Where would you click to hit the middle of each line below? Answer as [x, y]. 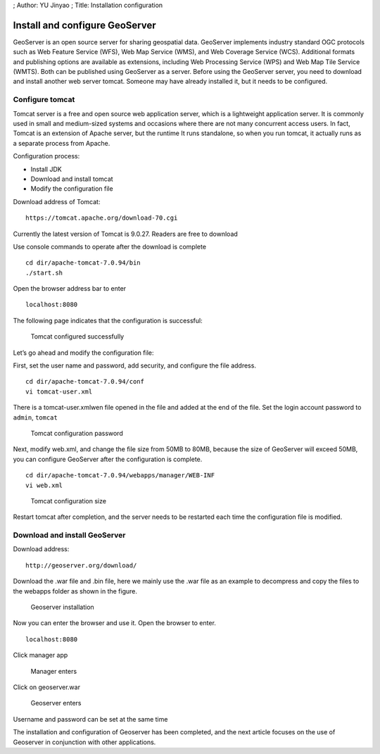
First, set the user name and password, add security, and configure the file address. [135, 365]
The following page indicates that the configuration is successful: [108, 320]
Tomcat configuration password [77, 433]
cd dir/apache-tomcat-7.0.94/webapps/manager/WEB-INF [120, 476]
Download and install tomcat [72, 179]
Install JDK [46, 169]
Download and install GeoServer [69, 535]
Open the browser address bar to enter [70, 289]
